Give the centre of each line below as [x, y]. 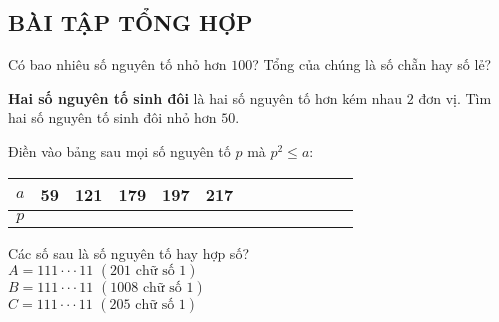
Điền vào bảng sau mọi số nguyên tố [119, 150]
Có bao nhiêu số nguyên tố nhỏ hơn [117, 64]
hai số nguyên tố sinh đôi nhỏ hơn [112, 117]
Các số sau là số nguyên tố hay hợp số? [128, 252]
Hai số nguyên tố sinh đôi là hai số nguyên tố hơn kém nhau [205, 97]
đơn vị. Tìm [455, 97]
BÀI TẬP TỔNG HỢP [130, 22]
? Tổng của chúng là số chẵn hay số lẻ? [372, 64]
